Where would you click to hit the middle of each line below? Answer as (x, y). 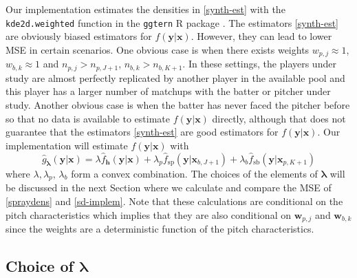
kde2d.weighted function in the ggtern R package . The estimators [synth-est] (172, 22)
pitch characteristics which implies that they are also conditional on (148, 214)
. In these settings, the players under (259, 64)
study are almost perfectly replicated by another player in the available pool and (175, 77)
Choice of (40, 265)
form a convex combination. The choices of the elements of (194, 173)
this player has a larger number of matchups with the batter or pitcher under (168, 91)
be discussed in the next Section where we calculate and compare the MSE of (169, 188)
